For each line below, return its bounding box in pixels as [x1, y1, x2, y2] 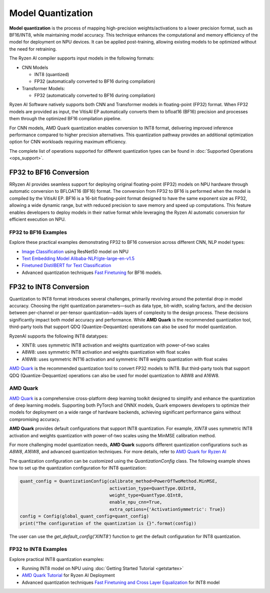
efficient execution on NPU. [9, 216, 66, 222]
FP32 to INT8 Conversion [9, 282, 89, 291]
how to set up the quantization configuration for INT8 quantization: [9, 465, 147, 471]
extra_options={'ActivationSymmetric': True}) [109, 506, 226, 512]
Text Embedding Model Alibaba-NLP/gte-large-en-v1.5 [21, 255, 135, 261]
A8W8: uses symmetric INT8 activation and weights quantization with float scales [21, 349, 190, 355]
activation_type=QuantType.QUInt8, [109, 485, 197, 491]
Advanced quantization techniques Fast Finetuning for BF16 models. [21, 269, 162, 275]
